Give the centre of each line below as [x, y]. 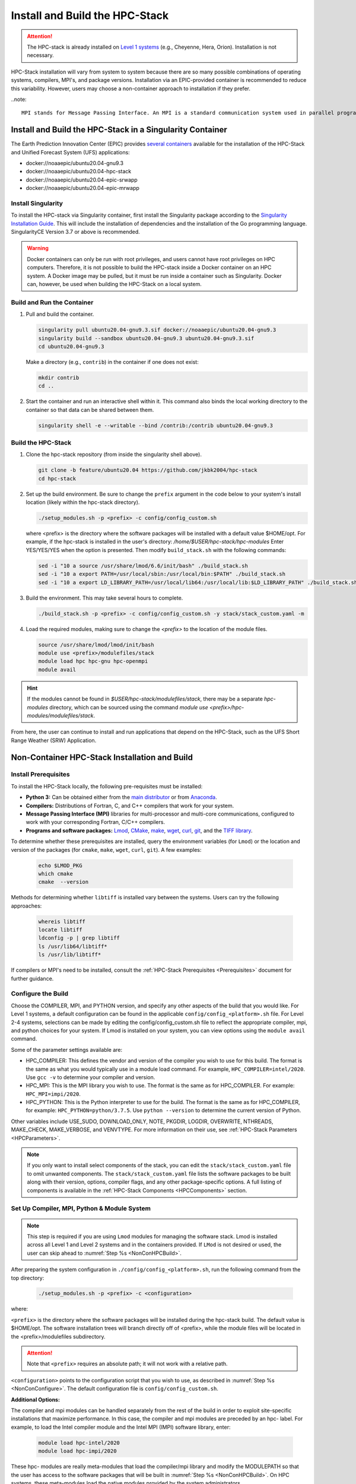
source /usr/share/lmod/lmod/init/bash [96, 645]
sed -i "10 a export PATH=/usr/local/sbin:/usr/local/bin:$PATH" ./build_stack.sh [162, 574]
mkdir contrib [59, 378]
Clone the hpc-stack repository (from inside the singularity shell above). [114, 455]
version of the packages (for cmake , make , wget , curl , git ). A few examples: [106, 849]
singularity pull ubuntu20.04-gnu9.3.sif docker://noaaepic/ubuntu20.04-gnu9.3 [157, 330]
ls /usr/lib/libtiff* [70, 955]
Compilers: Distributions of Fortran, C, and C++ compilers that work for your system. [130, 806]
